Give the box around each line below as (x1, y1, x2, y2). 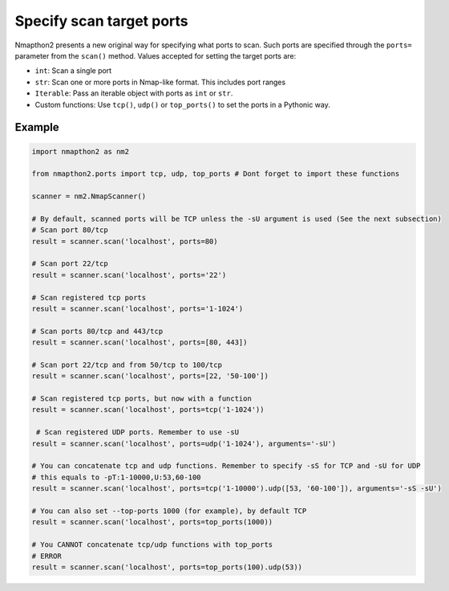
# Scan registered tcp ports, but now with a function (31, 394, 252, 403)
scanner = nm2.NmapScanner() (31, 192, 147, 201)
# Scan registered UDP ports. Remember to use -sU (36, 428, 240, 437)
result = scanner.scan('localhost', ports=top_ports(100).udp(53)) (31, 562, 303, 572)
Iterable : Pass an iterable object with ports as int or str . (34, 88, 233, 98)
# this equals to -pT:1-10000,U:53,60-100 (31, 472, 201, 482)
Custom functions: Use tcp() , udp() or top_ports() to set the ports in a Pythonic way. (34, 100, 330, 109)
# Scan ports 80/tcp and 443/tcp (31, 326, 164, 336)
